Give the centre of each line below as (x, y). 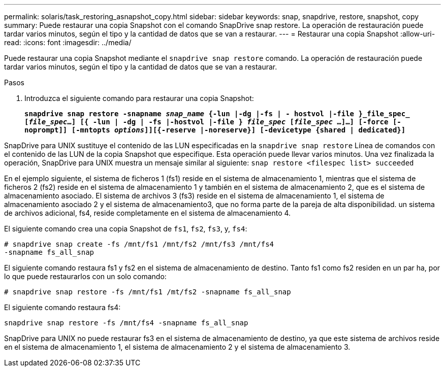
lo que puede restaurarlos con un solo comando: (85, 276)
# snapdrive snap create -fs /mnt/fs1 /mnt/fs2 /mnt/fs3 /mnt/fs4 (139, 244)
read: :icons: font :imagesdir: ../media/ (68, 42)
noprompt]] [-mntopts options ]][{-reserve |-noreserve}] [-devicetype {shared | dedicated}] (215, 130)
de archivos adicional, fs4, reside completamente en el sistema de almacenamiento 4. (148, 213)
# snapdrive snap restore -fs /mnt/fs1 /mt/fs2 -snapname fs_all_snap (148, 292)
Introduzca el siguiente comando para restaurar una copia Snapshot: (139, 98)
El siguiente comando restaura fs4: (62, 307)
